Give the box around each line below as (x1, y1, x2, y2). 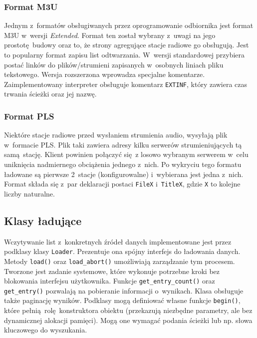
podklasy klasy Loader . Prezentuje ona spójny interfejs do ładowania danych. (4, 246, 241, 256)
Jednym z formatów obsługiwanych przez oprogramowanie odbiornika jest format (4, 20, 254, 30)
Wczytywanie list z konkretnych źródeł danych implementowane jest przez (4, 236, 232, 246)
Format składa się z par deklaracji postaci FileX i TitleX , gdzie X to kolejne (4, 178, 241, 189)
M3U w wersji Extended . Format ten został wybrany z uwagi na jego (4, 29, 216, 40)
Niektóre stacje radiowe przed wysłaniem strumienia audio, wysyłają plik (4, 129, 228, 140)
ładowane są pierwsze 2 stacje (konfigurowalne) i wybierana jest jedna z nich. (4, 168, 244, 179)
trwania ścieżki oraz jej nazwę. (4, 88, 97, 99)
